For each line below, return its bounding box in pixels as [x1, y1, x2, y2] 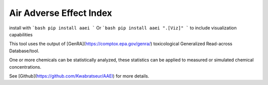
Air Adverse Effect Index [9, 7, 113, 18]
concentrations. [9, 64, 42, 70]
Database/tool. [9, 48, 40, 54]
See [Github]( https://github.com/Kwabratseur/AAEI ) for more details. [9, 73, 149, 79]
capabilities [9, 31, 33, 37]
